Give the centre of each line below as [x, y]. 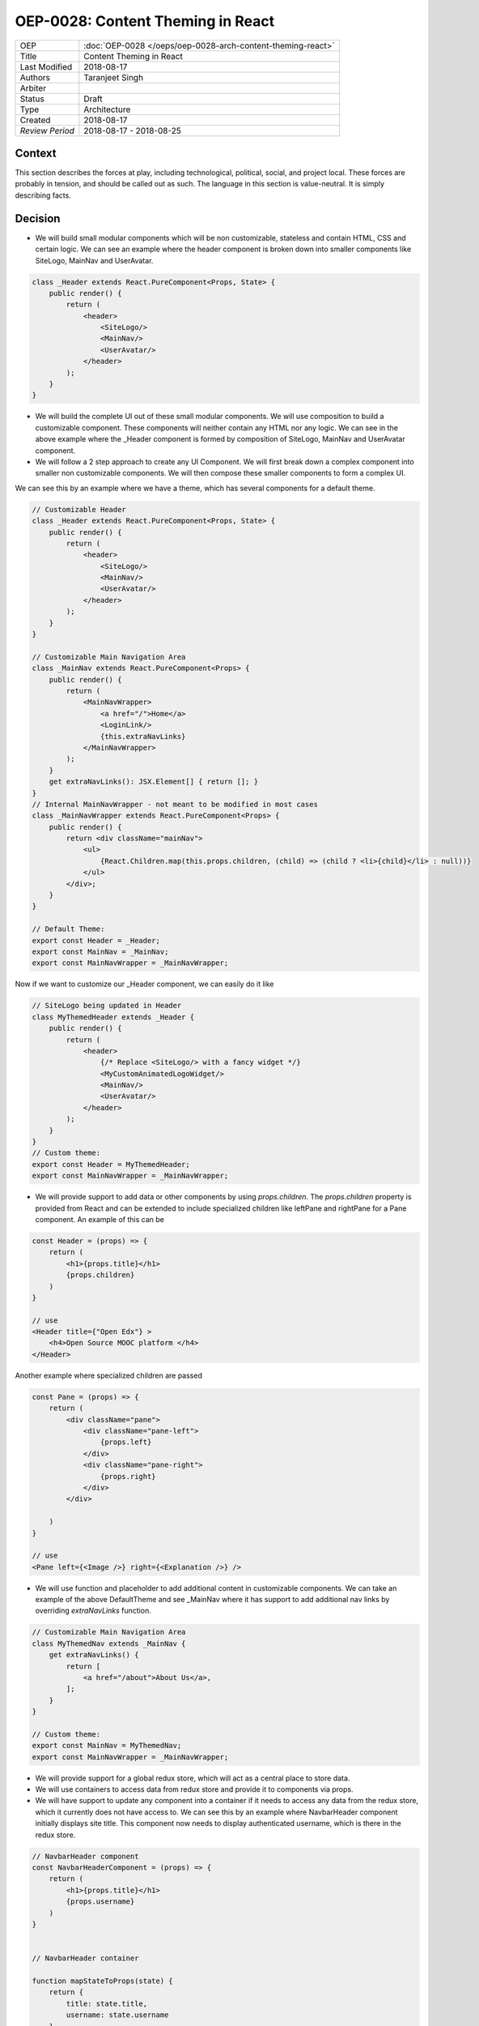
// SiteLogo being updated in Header [107, 1006]
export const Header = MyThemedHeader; [111, 1164]
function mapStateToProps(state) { [102, 1981]
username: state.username [117, 2015]
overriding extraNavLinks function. [93, 1611]
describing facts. [43, 195]
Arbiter [33, 88]
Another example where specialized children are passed [108, 1375]
